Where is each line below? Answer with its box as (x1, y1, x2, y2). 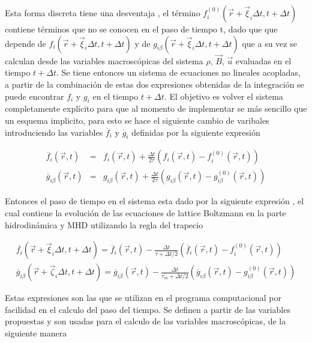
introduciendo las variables (5, 126, 103, 138)
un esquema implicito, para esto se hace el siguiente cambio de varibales (5, 114, 269, 126)
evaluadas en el (235, 54, 292, 67)
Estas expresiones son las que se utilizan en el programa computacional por (5, 291, 281, 304)
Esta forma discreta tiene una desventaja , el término (5, 7, 200, 19)
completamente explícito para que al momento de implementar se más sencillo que (5, 102, 307, 115)
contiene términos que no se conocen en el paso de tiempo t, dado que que (5, 23, 278, 35)
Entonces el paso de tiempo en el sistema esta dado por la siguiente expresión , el (5, 195, 304, 207)
